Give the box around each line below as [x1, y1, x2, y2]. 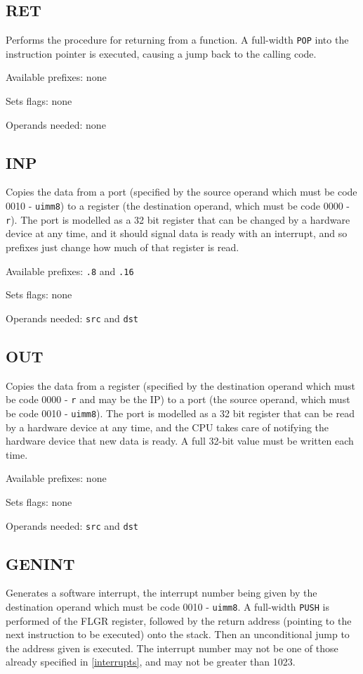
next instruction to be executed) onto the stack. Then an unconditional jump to [6, 627, 350, 642]
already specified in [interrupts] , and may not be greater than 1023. [6, 654, 296, 669]
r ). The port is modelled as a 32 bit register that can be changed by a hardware [6, 212, 350, 227]
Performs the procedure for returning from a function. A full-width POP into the [6, 32, 349, 47]
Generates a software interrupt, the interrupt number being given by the [6, 585, 317, 600]
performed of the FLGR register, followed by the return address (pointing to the [6, 613, 352, 628]
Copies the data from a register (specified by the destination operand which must [6, 378, 355, 393]
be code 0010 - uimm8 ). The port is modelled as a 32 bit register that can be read [6, 405, 355, 420]
